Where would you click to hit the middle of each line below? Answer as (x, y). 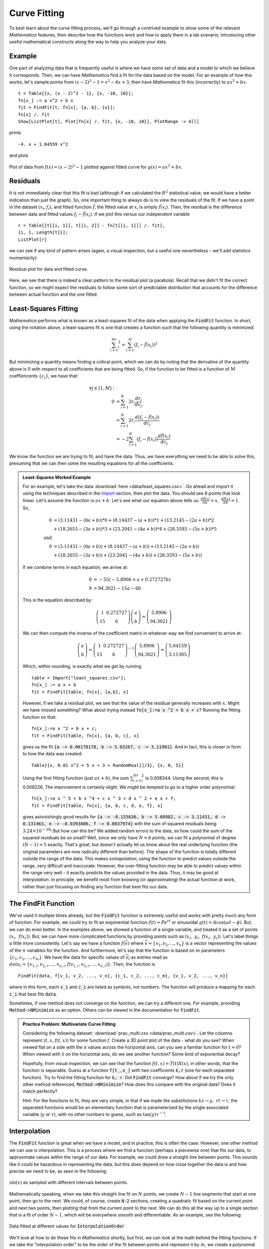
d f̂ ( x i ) (164, 436)
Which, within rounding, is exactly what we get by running (82, 666)
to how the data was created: (53, 754)
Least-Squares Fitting (44, 309)
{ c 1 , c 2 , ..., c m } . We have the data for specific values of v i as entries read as (88, 958)
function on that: (40, 717)
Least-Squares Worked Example (57, 477)
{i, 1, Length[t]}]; (43, 233)
